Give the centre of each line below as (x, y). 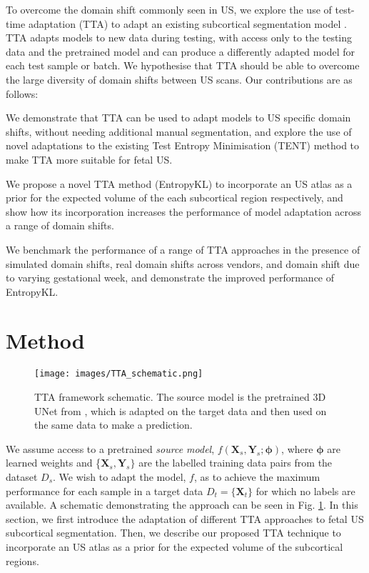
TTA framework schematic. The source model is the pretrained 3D (180, 397)
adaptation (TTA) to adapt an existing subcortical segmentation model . (187, 23)
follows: (22, 93)
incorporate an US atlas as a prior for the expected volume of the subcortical (175, 547)
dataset (22, 477)
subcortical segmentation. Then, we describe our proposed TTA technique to (173, 533)
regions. (22, 560)
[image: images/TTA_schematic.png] (119, 374)
